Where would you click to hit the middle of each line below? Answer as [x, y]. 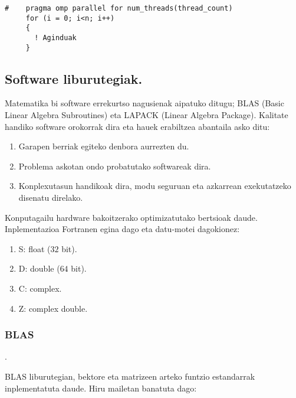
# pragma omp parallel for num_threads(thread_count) [119, 8]
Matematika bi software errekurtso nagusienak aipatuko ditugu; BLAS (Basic [144, 103]
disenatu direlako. [51, 198]
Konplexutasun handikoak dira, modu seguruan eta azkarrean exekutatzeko [155, 186]
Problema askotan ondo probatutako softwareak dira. [115, 166]
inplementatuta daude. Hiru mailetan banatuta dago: [101, 388]
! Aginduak [55, 37]
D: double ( [39, 268]
